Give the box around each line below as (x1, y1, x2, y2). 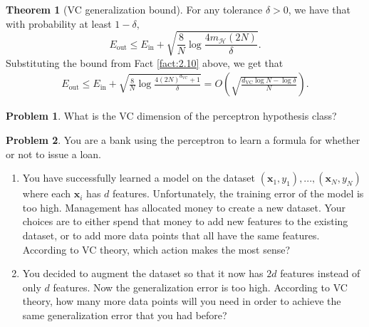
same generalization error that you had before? (22, 307, 227, 322)
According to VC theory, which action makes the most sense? (22, 242, 291, 256)
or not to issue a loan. (6, 146, 101, 161)
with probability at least (6, 16, 112, 31)
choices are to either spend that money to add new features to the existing (22, 214, 348, 229)
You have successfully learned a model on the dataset (22, 170, 256, 185)
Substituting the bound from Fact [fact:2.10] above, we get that (6, 55, 284, 70)
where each (22, 186, 71, 201)
